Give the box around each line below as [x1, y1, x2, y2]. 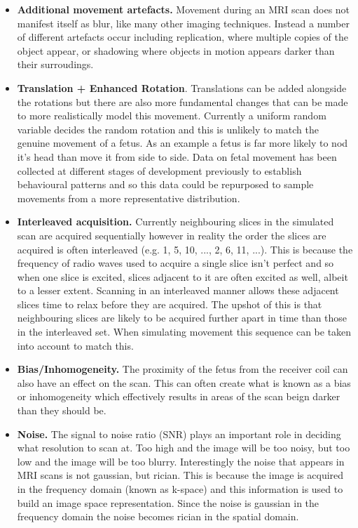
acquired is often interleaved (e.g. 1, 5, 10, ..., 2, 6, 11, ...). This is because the [17, 242, 353, 256]
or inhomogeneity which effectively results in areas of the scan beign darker [17, 389, 340, 404]
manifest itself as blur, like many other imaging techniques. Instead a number [17, 15, 350, 30]
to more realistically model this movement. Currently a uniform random [17, 108, 326, 123]
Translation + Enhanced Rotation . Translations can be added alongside [17, 80, 347, 95]
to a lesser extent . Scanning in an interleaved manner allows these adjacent [17, 283, 339, 298]
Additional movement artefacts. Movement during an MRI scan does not [17, 2, 350, 16]
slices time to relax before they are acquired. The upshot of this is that [17, 296, 322, 311]
